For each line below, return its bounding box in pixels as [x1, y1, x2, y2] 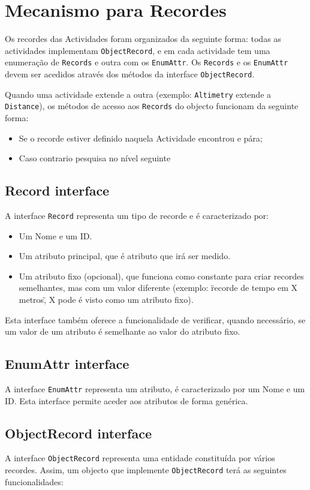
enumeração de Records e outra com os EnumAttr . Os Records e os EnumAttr [5, 56, 288, 68]
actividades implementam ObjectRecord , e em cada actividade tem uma [5, 44, 270, 56]
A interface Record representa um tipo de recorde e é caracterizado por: [5, 209, 269, 221]
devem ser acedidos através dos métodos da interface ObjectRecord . [5, 68, 255, 80]
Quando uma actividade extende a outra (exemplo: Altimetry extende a [5, 88, 272, 100]
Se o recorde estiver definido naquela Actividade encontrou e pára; [19, 131, 263, 144]
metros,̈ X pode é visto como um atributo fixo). [19, 293, 194, 306]
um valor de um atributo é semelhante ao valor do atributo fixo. [5, 325, 240, 338]
